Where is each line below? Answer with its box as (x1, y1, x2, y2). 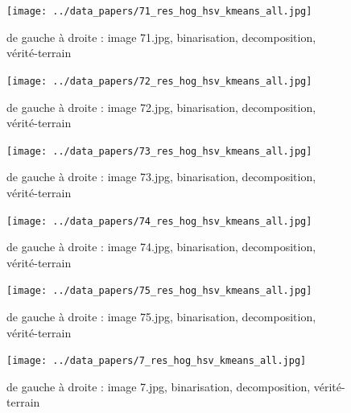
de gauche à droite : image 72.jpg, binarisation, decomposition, (6, 98, 316, 115)
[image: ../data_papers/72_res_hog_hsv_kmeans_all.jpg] (6, 75, 312, 87)
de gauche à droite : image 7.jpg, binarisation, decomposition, (6, 378, 311, 394)
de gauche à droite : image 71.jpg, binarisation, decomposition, (6, 28, 316, 45)
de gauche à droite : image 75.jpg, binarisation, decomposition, (6, 308, 316, 325)
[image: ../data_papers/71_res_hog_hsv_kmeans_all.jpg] (6, 6, 312, 17)
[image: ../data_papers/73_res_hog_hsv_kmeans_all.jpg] (6, 145, 312, 157)
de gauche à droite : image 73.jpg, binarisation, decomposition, (6, 168, 316, 185)
